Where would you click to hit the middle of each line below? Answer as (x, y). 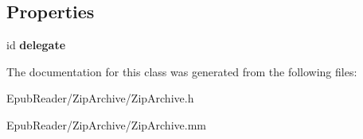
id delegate (36, 45)
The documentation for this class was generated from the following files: (182, 71)
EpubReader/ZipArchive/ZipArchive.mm (106, 124)
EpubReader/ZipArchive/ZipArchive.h (100, 98)
